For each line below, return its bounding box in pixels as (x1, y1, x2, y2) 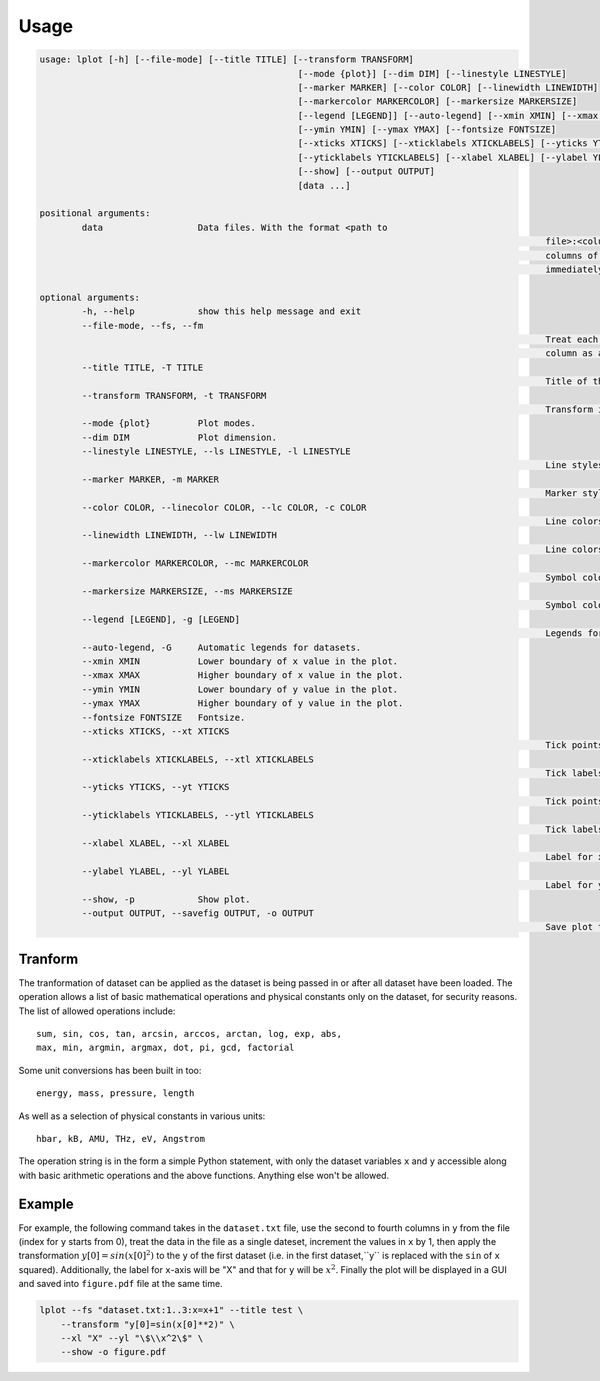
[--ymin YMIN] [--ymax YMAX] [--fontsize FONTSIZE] (297, 124, 557, 135)
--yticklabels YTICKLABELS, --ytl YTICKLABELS (81, 810, 314, 821)
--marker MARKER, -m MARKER (81, 473, 220, 485)
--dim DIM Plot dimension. (81, 431, 277, 443)
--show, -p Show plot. (81, 893, 251, 905)
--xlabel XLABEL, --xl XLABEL (81, 838, 230, 849)
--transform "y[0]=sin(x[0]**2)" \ (60, 1318, 235, 1330)
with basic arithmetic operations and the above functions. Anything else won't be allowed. (18, 1169, 390, 1181)
